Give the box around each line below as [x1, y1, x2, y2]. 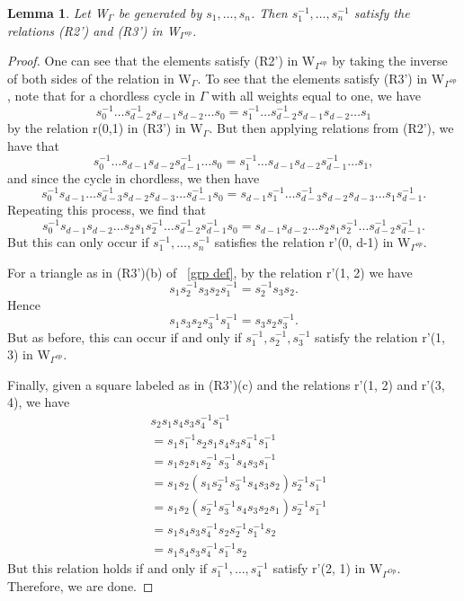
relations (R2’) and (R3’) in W [7, 21, 180, 40]
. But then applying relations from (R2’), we [209, 119, 454, 137]
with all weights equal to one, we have [211, 86, 421, 105]
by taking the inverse [332, 51, 448, 70]
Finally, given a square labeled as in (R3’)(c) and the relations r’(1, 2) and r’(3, [7, 375, 445, 393]
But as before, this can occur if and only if [7, 327, 242, 346]
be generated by [118, 4, 202, 22]
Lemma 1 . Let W [7, 4, 108, 22]
